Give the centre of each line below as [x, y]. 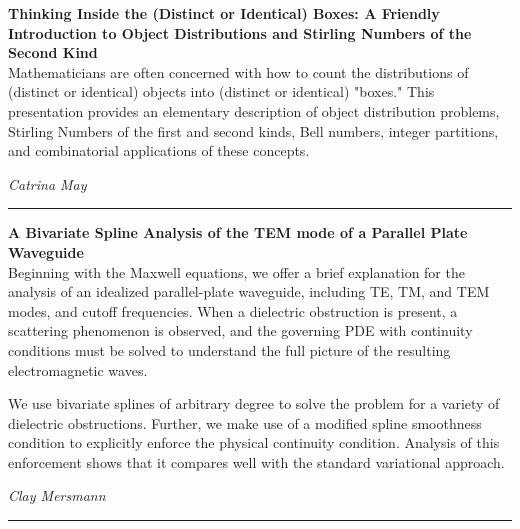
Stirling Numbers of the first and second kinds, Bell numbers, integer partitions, [253, 130]
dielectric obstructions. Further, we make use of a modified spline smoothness [245, 422]
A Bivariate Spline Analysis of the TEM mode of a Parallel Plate [238, 232]
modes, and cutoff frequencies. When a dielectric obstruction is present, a [233, 310]
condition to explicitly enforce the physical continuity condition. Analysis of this [254, 442]
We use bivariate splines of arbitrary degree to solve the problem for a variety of [254, 403]
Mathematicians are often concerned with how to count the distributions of [238, 71]
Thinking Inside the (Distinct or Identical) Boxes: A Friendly [224, 13]
